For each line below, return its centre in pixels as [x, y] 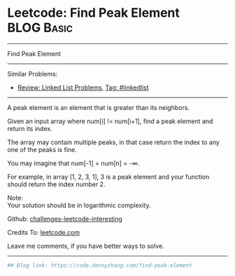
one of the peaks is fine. [42, 149]
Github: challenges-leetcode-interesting [65, 219]
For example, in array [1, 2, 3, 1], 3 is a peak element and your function [108, 177]
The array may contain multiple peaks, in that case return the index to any [114, 142]
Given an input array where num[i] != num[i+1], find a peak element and [110, 121]
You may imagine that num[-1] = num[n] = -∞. [73, 163]
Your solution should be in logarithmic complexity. [79, 205]
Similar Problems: [33, 74]
